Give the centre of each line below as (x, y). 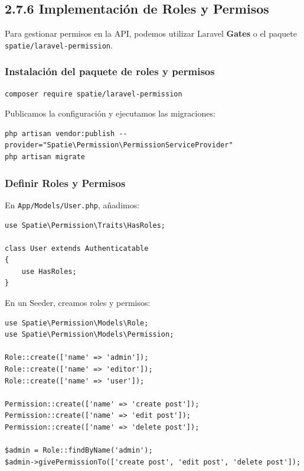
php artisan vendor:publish (60, 133)
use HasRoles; (49, 271)
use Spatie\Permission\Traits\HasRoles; (85, 225)
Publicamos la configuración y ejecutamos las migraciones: (110, 113)
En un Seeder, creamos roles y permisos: (78, 303)
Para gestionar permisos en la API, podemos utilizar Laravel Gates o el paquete (151, 33)
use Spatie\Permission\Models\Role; (77, 323)
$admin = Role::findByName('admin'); (79, 451)
